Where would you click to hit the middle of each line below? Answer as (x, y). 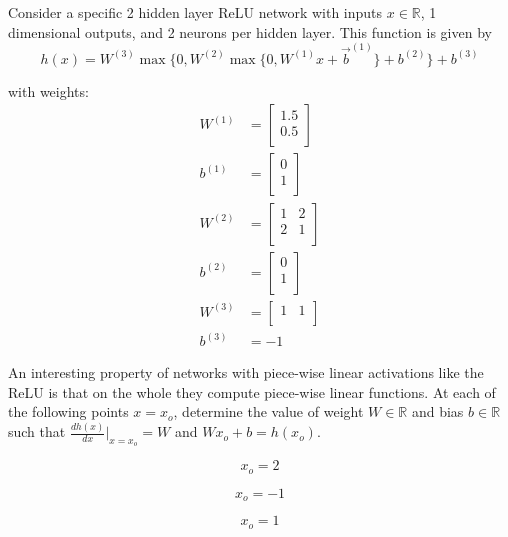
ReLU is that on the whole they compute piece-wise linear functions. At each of (252, 391)
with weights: (48, 90)
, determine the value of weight (268, 411)
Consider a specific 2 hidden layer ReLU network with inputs (195, 12)
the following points (68, 411)
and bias (437, 411)
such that (37, 431)
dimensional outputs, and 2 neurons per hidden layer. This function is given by (250, 31)
